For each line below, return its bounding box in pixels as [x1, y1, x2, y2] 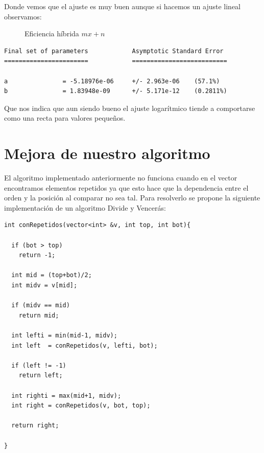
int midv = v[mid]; [11, 282, 78, 289]
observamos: [4, 11, 42, 21]
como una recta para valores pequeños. [4, 112, 126, 123]
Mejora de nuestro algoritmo [4, 143, 210, 164]
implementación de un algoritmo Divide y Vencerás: [4, 202, 166, 213]
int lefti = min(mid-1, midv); [11, 331, 117, 339]
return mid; [18, 311, 59, 319]
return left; [18, 372, 63, 379]
